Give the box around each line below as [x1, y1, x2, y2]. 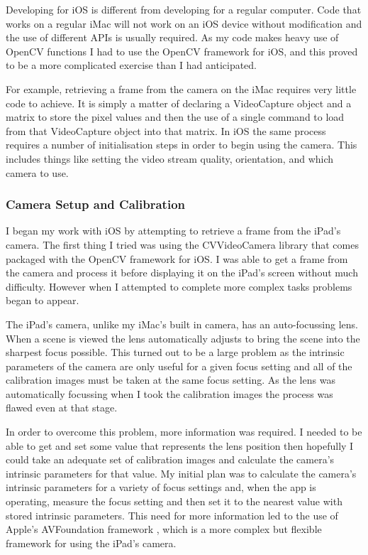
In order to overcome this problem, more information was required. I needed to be [6, 424, 362, 439]
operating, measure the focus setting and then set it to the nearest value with [6, 494, 342, 509]
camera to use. [6, 165, 69, 180]
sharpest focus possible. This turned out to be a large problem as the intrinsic [6, 345, 345, 360]
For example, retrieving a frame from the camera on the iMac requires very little [6, 81, 357, 96]
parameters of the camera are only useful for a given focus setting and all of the [6, 358, 352, 373]
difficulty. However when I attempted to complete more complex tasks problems [6, 279, 352, 293]
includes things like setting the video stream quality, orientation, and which [6, 151, 334, 166]
